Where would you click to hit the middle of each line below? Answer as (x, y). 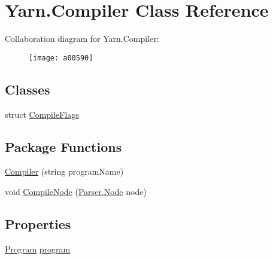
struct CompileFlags (42, 114)
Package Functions (63, 146)
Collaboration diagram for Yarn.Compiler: (82, 39)
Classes (28, 89)
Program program (38, 249)
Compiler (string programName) (64, 171)
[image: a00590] (61, 58)
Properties (38, 223)
